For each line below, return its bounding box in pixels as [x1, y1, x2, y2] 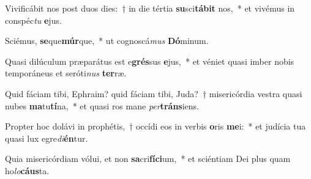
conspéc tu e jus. [5, 13, 62, 26]
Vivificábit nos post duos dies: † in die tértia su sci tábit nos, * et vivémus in [5, 2, 295, 14]
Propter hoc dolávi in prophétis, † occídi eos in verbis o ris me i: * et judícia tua [5, 120, 306, 133]
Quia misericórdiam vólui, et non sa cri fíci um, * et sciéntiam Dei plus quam [5, 152, 291, 165]
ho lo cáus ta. [5, 164, 50, 177]
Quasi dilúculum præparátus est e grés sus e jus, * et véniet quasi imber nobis [5, 54, 294, 67]
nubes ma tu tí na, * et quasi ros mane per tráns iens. [5, 99, 200, 112]
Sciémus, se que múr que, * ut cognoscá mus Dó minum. [5, 34, 209, 47]
